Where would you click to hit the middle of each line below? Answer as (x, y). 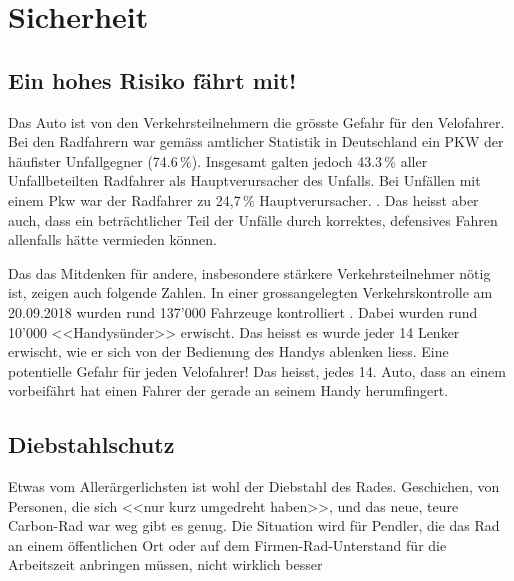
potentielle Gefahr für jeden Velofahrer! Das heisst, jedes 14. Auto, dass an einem (257, 370)
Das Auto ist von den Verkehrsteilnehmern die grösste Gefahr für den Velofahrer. (256, 121)
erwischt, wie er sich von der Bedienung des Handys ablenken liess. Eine (228, 351)
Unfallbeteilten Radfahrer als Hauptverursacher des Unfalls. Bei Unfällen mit (244, 180)
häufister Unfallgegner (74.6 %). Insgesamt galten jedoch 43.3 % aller (218, 160)
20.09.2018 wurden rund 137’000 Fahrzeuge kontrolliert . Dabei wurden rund (243, 311)
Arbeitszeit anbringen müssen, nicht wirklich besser (165, 564)
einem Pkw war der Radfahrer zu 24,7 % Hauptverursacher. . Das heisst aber (243, 199)
